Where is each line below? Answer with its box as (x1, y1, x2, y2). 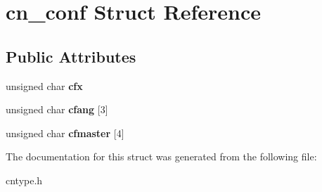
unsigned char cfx (6, 78, 83, 93)
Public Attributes (6, 45, 136, 67)
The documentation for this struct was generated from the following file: (6, 149, 317, 164)
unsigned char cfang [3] (6, 102, 108, 117)
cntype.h (6, 172, 43, 187)
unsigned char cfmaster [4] (6, 125, 124, 140)
